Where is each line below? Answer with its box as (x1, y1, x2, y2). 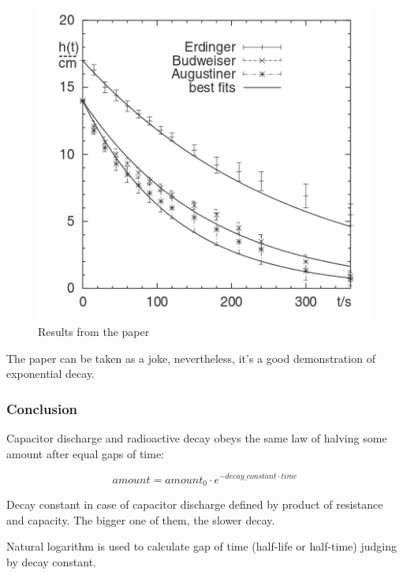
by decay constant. (6, 553, 97, 569)
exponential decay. (6, 365, 95, 382)
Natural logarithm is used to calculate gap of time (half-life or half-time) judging (6, 538, 397, 554)
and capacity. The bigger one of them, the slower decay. (6, 511, 275, 528)
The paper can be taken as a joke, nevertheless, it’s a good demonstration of (6, 349, 375, 366)
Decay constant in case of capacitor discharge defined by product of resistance (6, 496, 383, 513)
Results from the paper (38, 323, 150, 340)
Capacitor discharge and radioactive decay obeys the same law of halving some (6, 430, 387, 446)
